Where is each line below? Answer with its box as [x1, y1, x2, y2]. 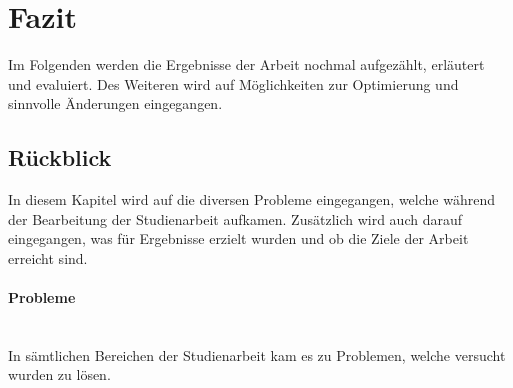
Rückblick [8, 142, 112, 173]
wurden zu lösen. [8, 364, 111, 385]
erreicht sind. [8, 247, 88, 268]
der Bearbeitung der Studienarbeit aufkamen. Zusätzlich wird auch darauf [8, 208, 463, 229]
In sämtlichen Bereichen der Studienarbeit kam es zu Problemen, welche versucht [8, 344, 506, 365]
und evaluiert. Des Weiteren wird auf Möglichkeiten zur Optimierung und [8, 73, 459, 94]
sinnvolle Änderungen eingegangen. [8, 93, 223, 114]
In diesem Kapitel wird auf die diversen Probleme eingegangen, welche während [8, 189, 495, 210]
